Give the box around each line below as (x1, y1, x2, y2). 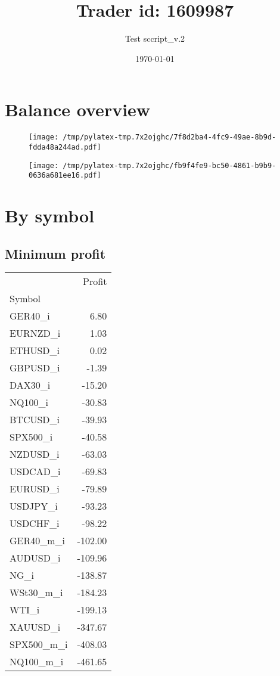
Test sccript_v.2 (125, 32, 185, 45)
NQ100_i (10, 395, 48, 410)
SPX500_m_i (10, 637, 68, 652)
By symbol (5, 203, 95, 228)
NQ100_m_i (10, 655, 64, 669)
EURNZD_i (10, 326, 61, 340)
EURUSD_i (10, 482, 60, 496)
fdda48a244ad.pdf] (29, 142, 101, 151)
